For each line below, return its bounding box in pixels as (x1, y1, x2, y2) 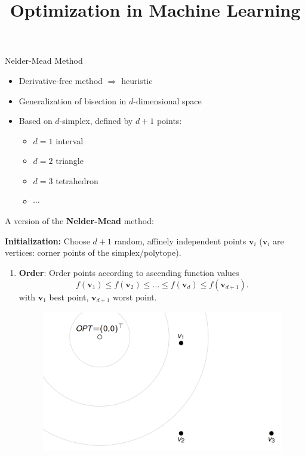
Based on (19, 114, 53, 127)
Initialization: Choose (5, 234, 90, 247)
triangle (56, 154, 84, 167)
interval (56, 134, 84, 147)
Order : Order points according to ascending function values (19, 266, 239, 278)
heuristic (121, 74, 153, 86)
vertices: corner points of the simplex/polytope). (5, 246, 181, 259)
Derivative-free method (19, 74, 103, 86)
